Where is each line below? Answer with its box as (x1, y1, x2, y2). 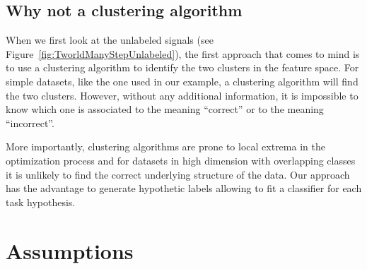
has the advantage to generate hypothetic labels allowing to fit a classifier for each (6, 181, 362, 196)
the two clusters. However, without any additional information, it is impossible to (6, 88, 359, 102)
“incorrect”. (6, 115, 54, 130)
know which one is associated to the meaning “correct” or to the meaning (6, 102, 324, 116)
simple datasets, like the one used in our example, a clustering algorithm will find (6, 73, 359, 88)
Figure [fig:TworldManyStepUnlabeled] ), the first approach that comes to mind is (6, 46, 360, 61)
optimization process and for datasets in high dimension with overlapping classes (6, 153, 356, 167)
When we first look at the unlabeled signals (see (6, 32, 214, 47)
